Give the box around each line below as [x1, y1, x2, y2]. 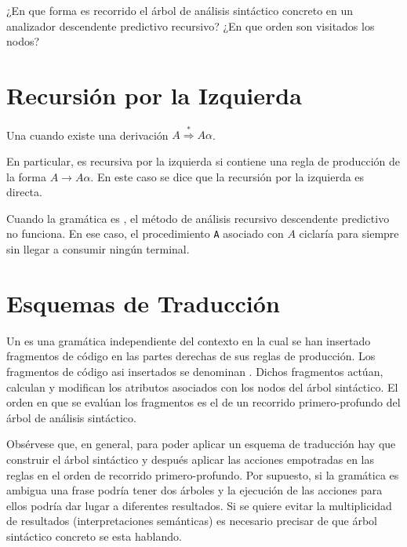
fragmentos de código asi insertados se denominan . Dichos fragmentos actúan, [6, 363, 383, 379]
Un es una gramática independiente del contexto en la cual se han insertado [6, 332, 371, 348]
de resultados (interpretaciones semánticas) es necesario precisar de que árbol [6, 512, 377, 529]
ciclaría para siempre [299, 225, 399, 242]
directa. [6, 184, 42, 200]
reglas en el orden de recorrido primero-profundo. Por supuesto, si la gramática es [6, 466, 399, 483]
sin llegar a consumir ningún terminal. [6, 241, 190, 257]
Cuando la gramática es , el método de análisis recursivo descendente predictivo [6, 210, 390, 226]
